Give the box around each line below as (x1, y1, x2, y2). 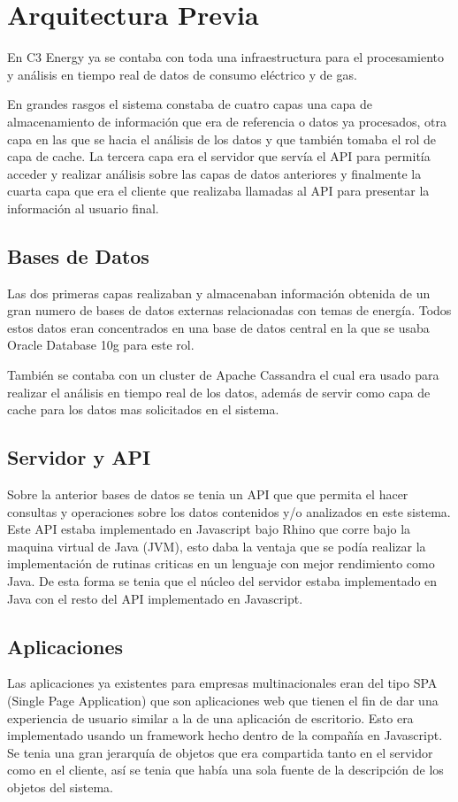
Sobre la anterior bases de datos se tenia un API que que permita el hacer (7, 485, 408, 504)
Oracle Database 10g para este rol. (7, 335, 195, 354)
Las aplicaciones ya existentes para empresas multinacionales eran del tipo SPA (7, 674, 438, 692)
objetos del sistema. (7, 777, 113, 796)
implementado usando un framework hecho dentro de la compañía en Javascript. (7, 726, 443, 744)
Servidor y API (7, 443, 151, 471)
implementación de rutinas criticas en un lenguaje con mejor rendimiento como (7, 554, 435, 573)
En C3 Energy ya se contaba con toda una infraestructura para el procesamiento (7, 48, 444, 66)
